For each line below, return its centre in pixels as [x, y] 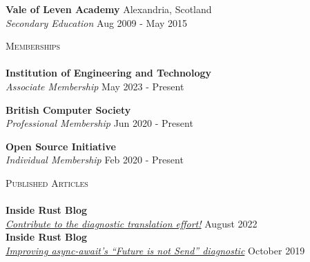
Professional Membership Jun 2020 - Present [99, 123]
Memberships [33, 46]
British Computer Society [68, 109]
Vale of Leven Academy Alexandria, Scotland [109, 9]
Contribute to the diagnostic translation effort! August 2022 [132, 223]
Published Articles [47, 182]
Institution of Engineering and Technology [108, 73]
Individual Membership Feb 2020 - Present [95, 160]
